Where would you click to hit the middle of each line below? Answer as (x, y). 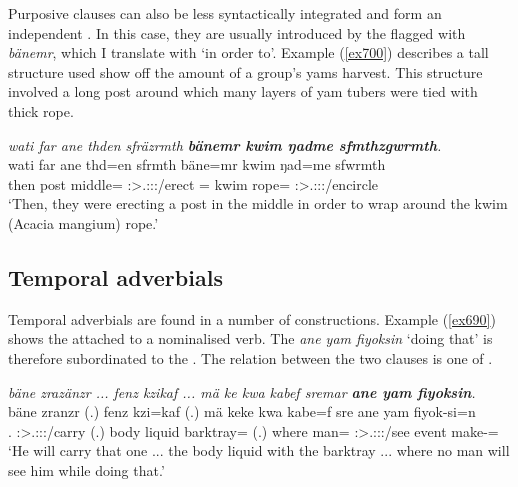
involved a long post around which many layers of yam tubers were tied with (243, 91)
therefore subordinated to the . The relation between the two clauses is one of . (250, 357)
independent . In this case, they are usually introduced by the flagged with (237, 32)
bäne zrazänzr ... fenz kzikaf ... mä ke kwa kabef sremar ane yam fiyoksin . (242, 391)
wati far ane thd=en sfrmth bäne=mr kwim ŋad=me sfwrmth (197, 164)
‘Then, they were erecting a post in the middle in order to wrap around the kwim (258, 203)
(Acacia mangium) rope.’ (83, 222)
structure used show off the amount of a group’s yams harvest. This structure (245, 71)
